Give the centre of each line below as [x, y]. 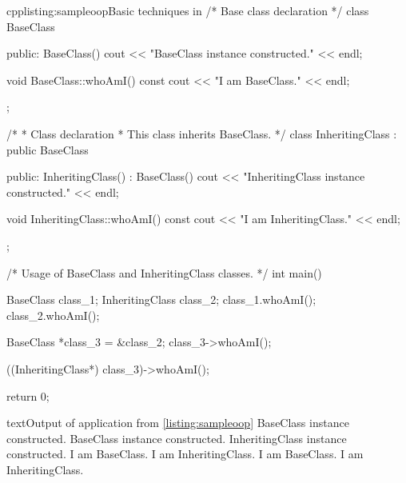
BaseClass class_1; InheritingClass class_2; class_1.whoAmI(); [161, 299]
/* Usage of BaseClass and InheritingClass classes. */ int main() [164, 272]
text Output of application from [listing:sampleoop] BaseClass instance [178, 423]
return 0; [28, 395]
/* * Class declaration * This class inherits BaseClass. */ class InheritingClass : [202, 133]
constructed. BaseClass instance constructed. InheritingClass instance [177, 438]
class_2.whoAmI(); [53, 315]
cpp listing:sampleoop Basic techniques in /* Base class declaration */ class [188, 10]
